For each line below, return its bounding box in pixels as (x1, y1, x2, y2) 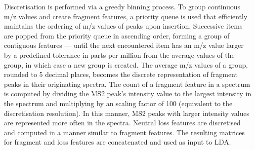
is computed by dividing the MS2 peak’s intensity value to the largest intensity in (4, 88, 252, 99)
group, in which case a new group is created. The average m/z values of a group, (4, 59, 248, 70)
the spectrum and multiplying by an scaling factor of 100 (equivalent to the (4, 98, 233, 108)
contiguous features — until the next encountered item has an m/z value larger (4, 40, 244, 50)
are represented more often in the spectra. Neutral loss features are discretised (4, 117, 241, 128)
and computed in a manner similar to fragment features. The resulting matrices (4, 127, 245, 137)
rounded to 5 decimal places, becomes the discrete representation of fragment (4, 69, 238, 79)
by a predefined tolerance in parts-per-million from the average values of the (4, 49, 235, 60)
